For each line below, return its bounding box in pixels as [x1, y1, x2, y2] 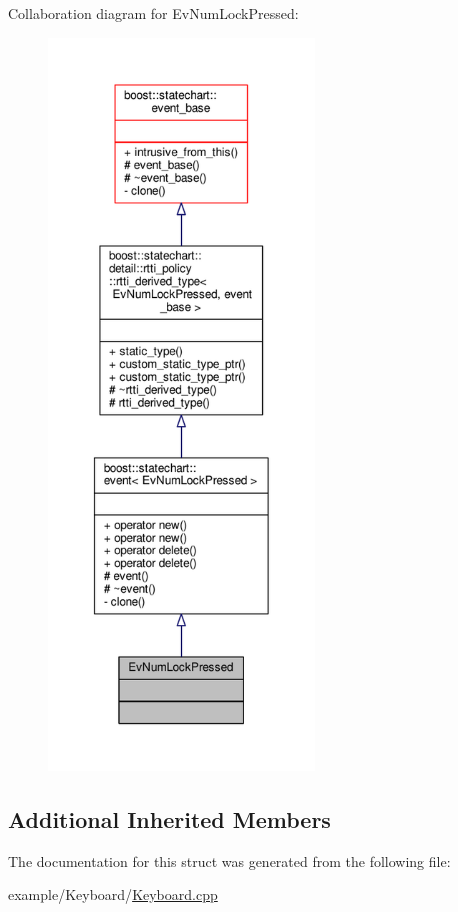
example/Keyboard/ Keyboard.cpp [8, 884, 218, 905]
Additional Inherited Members [8, 803, 331, 834]
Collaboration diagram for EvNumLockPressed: [8, 3, 299, 23]
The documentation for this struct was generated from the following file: [8, 850, 451, 871]
